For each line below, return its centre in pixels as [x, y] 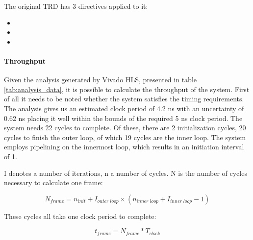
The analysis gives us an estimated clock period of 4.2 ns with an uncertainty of [124, 108]
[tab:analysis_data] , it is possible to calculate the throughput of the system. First [127, 89]
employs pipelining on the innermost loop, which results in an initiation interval [124, 147]
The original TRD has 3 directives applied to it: [76, 6]
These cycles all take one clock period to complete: [80, 216]
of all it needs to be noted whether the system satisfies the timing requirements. [124, 99]
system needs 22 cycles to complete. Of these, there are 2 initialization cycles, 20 [125, 128]
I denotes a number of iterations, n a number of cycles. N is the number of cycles [126, 173]
